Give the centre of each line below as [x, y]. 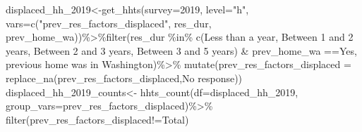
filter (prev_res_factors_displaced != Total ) [97, 119]
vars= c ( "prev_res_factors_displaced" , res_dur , [109, 23]
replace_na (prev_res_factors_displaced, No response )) [124, 78]
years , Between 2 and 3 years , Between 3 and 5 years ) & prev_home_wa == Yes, [181, 50]
